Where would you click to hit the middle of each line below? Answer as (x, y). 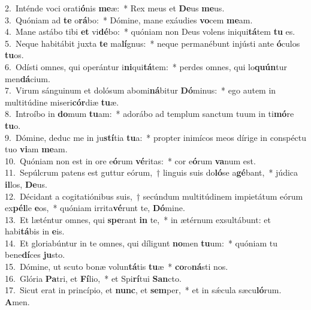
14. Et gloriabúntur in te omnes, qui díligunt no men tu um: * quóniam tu (141, 243)
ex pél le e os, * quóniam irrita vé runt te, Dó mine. (95, 208)
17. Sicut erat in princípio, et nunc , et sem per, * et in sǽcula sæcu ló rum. (143, 290)
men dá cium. (28, 78)
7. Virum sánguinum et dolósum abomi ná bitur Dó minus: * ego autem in (141, 90)
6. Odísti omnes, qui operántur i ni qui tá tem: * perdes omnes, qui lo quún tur (146, 66)
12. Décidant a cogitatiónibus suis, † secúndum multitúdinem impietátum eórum (154, 196)
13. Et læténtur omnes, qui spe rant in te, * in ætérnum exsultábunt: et (138, 219)
